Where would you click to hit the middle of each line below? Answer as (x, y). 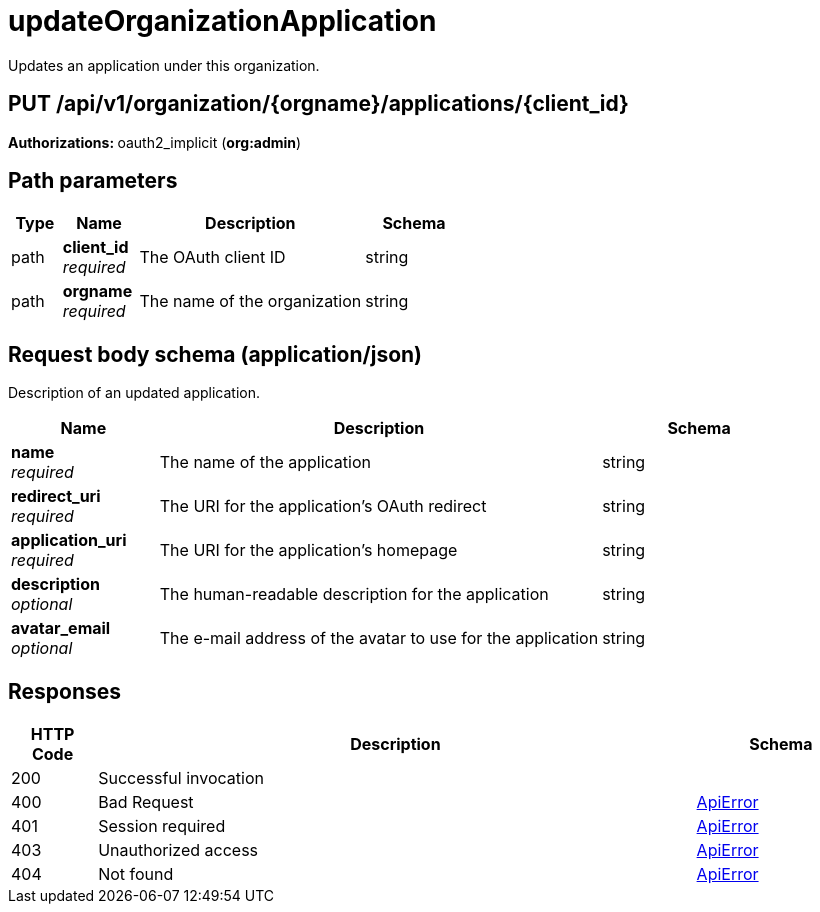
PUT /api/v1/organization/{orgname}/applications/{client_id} (318, 104)
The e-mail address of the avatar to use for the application (379, 638)
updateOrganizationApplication (222, 21)
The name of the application (265, 462)
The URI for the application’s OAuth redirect (323, 506)
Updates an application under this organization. (164, 65)
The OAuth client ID (212, 257)
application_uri (69, 540)
